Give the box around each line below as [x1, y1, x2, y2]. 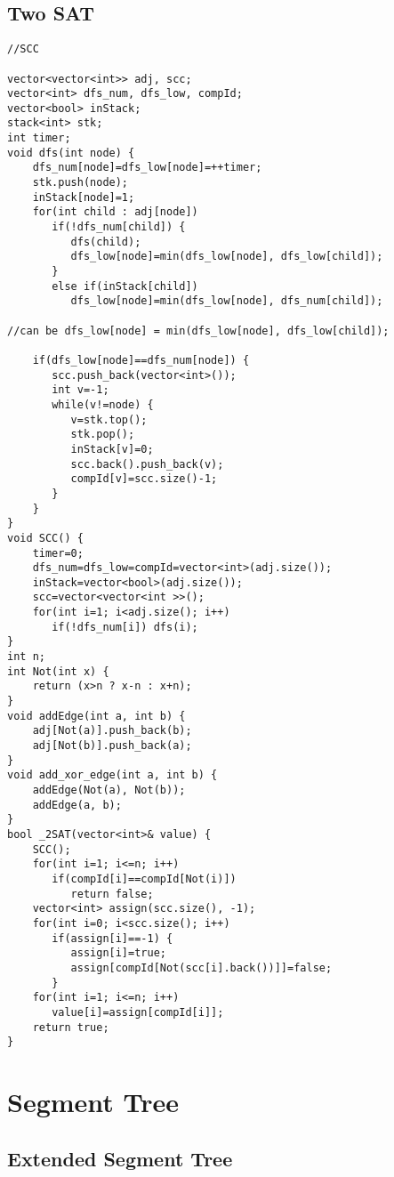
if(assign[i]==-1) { [52, 931, 173, 945]
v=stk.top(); [70, 413, 148, 426]
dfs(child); [70, 235, 141, 248]
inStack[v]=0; [70, 442, 154, 455]
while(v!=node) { [52, 398, 154, 411]
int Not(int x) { [7, 665, 109, 678]
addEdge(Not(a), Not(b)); [32, 784, 186, 797]
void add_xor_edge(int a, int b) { [7, 769, 218, 782]
